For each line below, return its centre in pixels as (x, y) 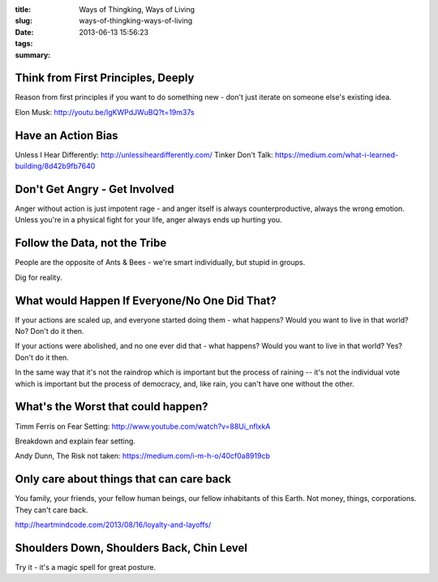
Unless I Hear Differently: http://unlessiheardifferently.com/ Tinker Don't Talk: (144, 155)
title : (23, 9)
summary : (33, 55)
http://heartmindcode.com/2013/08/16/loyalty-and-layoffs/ (113, 524)
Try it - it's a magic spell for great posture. (86, 567)
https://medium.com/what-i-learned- (337, 155)
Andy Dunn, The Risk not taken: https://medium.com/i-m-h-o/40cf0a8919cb (143, 456)
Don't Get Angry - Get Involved (94, 189)
